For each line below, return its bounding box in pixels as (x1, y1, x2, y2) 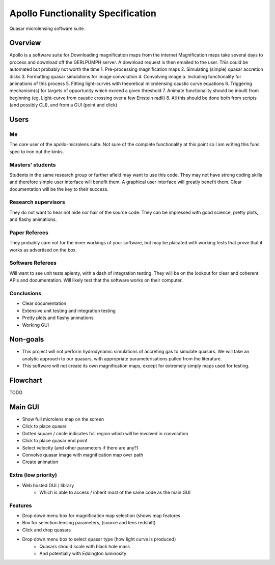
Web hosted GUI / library (22, 482, 74, 488)
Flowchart (9, 376, 43, 385)
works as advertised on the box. (9, 247, 77, 253)
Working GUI (22, 322, 49, 328)
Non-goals (9, 335, 44, 344)
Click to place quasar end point (22, 438, 88, 444)
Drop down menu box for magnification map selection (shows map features (22, 513, 181, 519)
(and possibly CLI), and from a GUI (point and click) (9, 102, 117, 108)
